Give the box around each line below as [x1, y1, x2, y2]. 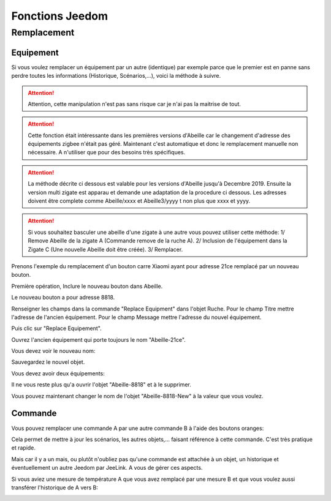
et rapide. [11, 444, 36, 451]
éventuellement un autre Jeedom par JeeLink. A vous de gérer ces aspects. [11, 464, 203, 472]
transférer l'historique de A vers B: [11, 484, 98, 491]
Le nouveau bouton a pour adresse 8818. [11, 294, 115, 301]
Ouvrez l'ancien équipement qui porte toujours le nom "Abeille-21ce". [11, 336, 186, 343]
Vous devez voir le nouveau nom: [11, 347, 96, 355]
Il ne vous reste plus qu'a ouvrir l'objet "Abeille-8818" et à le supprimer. [11, 381, 191, 388]
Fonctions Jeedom [11, 9, 108, 23]
